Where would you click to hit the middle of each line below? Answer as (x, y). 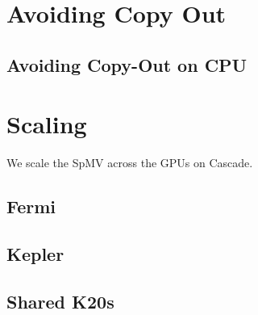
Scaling (47, 124)
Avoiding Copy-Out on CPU (127, 64)
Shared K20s (60, 301)
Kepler (35, 254)
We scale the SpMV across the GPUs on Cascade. (130, 163)
